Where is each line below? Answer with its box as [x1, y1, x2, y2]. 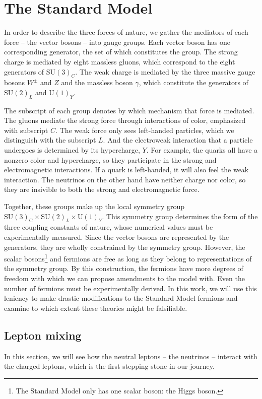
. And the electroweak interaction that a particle [103, 135, 253, 145]
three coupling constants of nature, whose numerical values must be [4, 222, 213, 232]
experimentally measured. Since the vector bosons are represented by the [4, 232, 229, 242]
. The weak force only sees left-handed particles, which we [55, 124, 234, 135]
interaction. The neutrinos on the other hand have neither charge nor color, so [4, 174, 246, 184]
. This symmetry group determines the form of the [102, 211, 258, 221]
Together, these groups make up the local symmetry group [4, 201, 185, 212]
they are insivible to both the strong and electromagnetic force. [4, 184, 200, 194]
